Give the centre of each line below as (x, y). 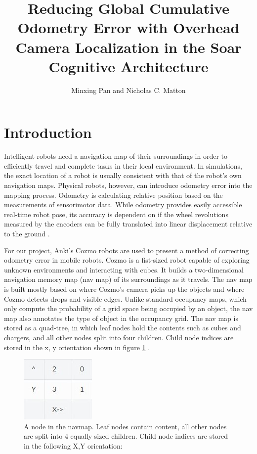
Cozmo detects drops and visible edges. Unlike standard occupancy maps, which (125, 298)
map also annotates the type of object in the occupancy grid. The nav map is (121, 318)
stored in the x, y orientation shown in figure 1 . (77, 347)
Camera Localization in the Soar (128, 47)
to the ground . (27, 233)
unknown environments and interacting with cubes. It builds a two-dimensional (124, 269)
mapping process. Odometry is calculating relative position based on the (113, 195)
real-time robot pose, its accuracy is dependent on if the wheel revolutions (116, 214)
